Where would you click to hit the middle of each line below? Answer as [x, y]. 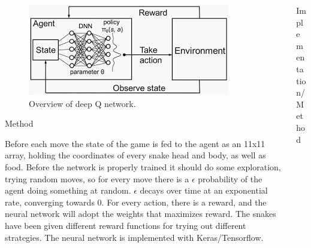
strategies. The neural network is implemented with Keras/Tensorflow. [134, 237]
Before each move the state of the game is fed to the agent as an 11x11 [135, 143]
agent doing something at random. [68, 190]
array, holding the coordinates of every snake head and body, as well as [135, 155]
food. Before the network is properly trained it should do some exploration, [143, 166]
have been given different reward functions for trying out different [126, 225]
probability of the [230, 178]
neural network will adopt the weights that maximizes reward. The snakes [141, 214]
